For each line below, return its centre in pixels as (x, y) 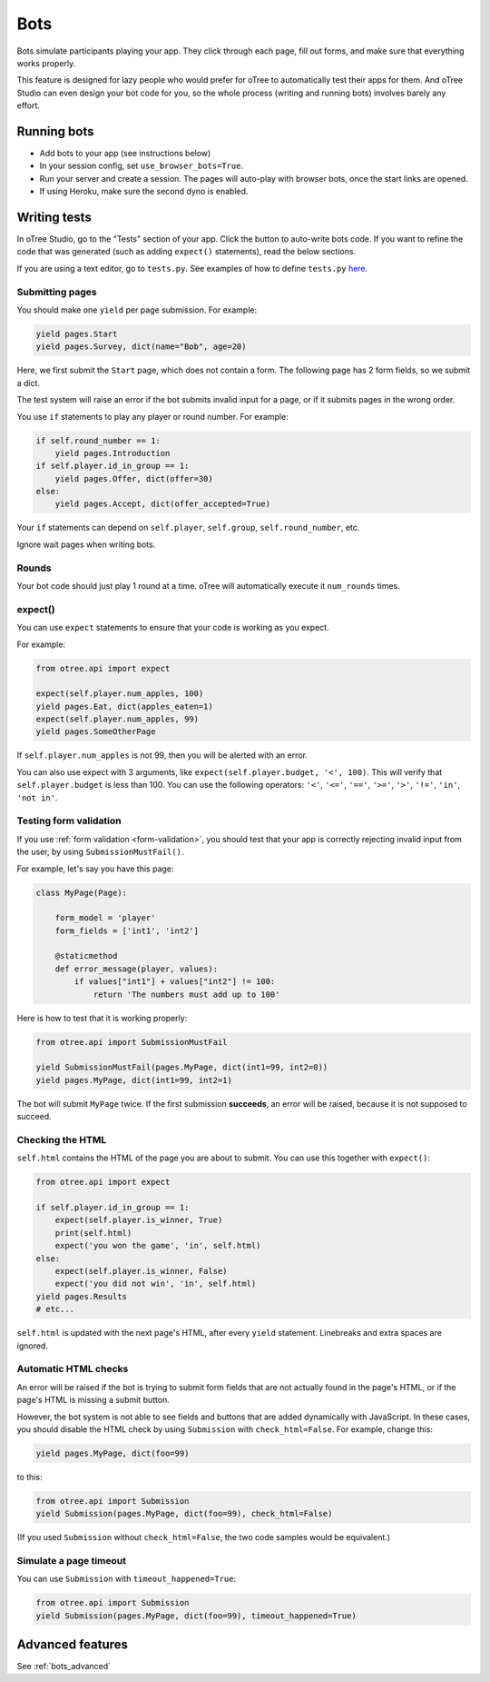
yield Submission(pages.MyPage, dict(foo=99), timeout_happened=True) (196, 1616)
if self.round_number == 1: (98, 440)
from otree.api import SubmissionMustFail (132, 1042)
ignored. (33, 1346)
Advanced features (73, 1645)
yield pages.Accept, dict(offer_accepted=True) (163, 504)
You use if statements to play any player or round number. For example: (153, 416)
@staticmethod (86, 956)
